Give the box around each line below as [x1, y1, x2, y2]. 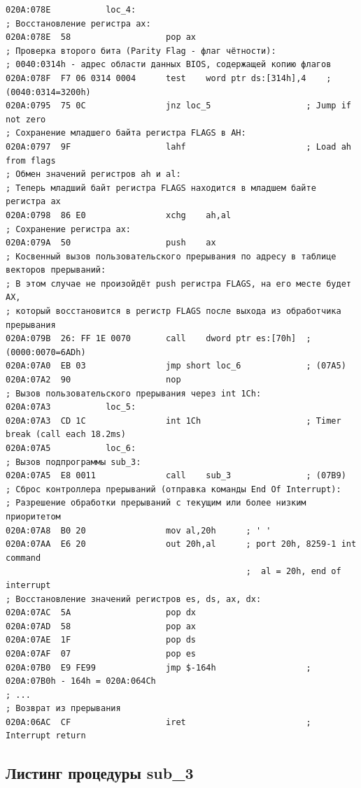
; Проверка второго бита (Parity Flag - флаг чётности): [6, 45, 276, 56]
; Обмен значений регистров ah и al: [6, 169, 181, 180]
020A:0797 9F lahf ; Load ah [6, 141, 351, 152]
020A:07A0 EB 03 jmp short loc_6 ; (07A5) [6, 361, 346, 371]
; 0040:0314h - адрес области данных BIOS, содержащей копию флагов [6, 59, 332, 70]
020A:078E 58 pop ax [6, 32, 197, 43]
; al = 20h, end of [246, 566, 341, 577]
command [6, 552, 41, 563]
